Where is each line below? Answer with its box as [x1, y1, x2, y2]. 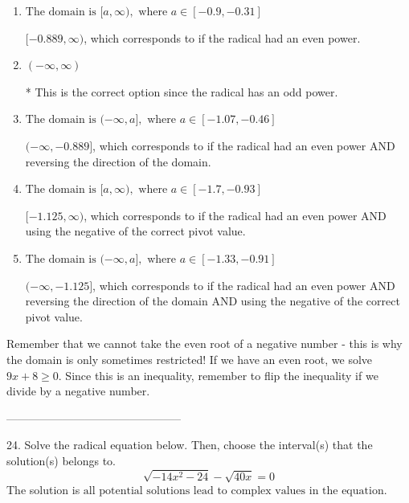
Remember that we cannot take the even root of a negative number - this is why [6, 335, 403, 352]
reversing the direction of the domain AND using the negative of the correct [25, 292, 400, 309]
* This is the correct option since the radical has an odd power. [25, 83, 338, 100]
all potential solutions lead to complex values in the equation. [83, 485, 387, 497]
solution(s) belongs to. [6, 452, 116, 468]
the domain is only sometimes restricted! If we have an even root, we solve [6, 350, 373, 367]
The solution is [6, 481, 80, 498]
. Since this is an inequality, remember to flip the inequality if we [58, 366, 378, 383]
